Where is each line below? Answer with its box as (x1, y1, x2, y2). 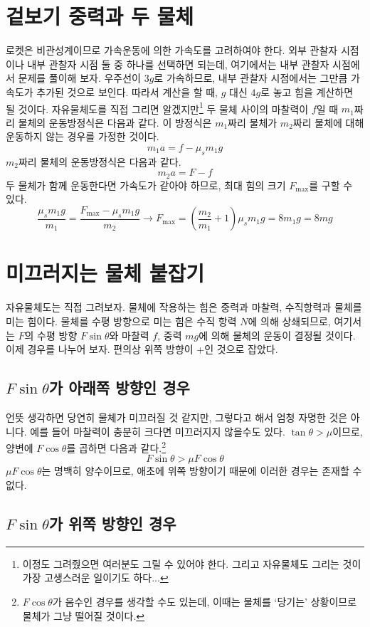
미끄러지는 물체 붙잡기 (6, 258, 205, 288)
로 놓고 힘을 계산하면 (260, 84, 354, 99)
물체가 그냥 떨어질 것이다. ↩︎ (22, 608, 145, 623)
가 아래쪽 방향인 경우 (48, 376, 190, 399)
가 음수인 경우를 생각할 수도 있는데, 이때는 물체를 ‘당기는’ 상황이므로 (52, 594, 357, 608)
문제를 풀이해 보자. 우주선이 (18, 70, 141, 85)
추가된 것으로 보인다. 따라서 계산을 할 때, (36, 84, 218, 99)
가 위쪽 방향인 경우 (48, 512, 176, 534)
